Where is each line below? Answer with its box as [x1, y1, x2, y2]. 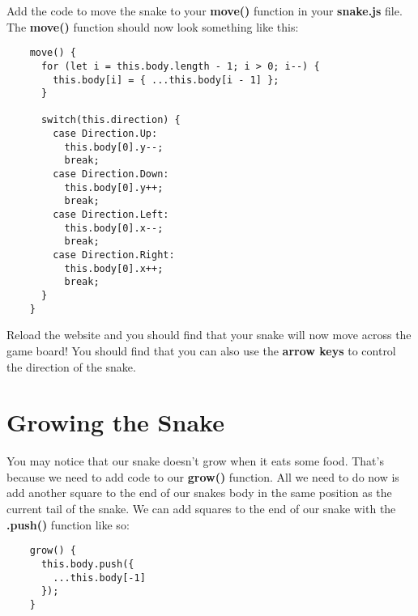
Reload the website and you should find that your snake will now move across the [6, 326, 412, 343]
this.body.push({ [41, 558, 134, 570]
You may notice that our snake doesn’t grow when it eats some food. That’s [6, 452, 384, 469]
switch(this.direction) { [41, 114, 181, 126]
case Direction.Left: [53, 209, 169, 221]
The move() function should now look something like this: [6, 18, 299, 35]
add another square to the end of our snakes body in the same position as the [6, 484, 392, 501]
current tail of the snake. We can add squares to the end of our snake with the [6, 500, 396, 516]
